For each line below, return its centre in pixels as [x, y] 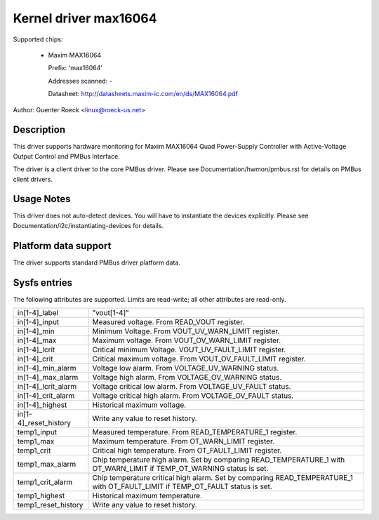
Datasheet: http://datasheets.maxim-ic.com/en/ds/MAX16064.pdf [143, 94]
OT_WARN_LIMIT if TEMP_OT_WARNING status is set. [180, 469]
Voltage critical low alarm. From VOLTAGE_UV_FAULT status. [192, 387]
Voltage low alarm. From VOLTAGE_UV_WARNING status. [186, 368]
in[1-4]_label [38, 313]
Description [39, 130]
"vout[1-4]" [111, 313]
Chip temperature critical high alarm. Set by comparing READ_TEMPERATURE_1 [223, 478]
